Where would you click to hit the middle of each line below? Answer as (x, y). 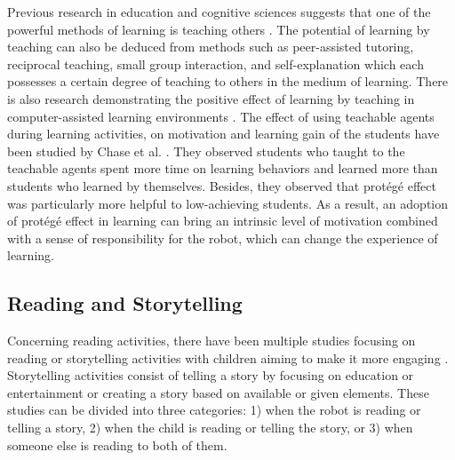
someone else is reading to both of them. (117, 444)
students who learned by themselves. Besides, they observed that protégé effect (222, 185)
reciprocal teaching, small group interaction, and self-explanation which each (216, 63)
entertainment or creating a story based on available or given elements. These (218, 392)
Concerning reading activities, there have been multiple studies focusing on (212, 341)
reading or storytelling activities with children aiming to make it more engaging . (228, 357)
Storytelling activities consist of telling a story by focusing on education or (211, 375)
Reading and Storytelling (125, 303)
